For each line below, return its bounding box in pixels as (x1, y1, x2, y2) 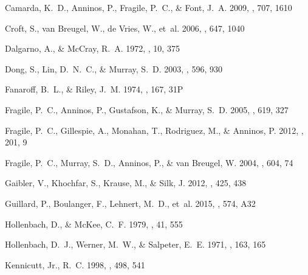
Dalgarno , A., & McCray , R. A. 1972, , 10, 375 (5, 42, 180, 55)
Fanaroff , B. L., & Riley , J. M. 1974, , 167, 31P (5, 83, 183, 96)
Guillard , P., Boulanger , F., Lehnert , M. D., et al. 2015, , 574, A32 (5, 197, 256, 209)
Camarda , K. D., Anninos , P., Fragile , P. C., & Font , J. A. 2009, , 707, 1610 (5, 1, 292, 13)
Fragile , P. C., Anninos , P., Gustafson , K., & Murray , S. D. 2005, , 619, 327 (5, 103, 289, 116)
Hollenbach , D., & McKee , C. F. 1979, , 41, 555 (5, 217, 183, 230)
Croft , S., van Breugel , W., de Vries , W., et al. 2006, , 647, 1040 (5, 21, 245, 34)
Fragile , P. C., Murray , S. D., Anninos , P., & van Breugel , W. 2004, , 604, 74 (5, 156, 293, 169)
